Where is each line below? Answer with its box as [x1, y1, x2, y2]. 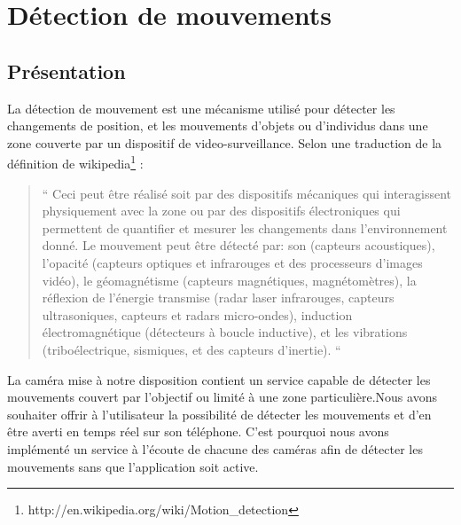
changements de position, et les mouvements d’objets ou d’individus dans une [7, 116, 428, 135]
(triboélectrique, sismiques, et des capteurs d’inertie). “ [42, 340, 341, 358]
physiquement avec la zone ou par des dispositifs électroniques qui [42, 201, 401, 220]
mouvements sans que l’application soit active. [7, 457, 259, 475]
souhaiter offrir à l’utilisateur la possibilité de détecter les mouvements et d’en [7, 404, 432, 423]
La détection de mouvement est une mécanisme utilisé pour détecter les [7, 98, 395, 117]
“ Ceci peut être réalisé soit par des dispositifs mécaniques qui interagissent [42, 184, 452, 202]
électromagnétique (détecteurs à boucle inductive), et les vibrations [42, 323, 408, 341]
